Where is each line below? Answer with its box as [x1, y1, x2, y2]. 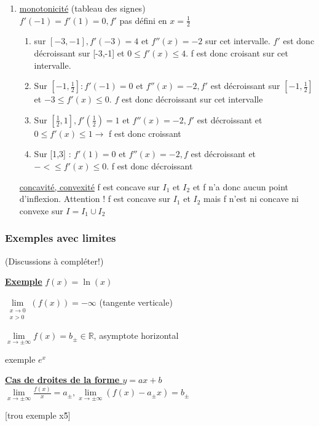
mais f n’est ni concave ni [203, 192, 299, 205]
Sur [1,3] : [34, 147, 71, 160]
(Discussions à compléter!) [5, 254, 104, 267]
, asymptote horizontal [93, 329, 179, 342]
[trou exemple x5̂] [5, 409, 71, 422]
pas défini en [119, 14, 167, 26]
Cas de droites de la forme [5, 373, 120, 386]
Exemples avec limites [5, 230, 116, 246]
